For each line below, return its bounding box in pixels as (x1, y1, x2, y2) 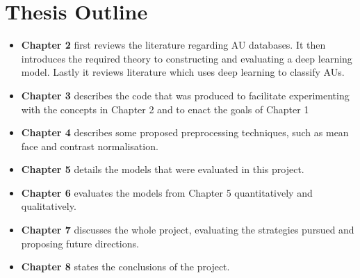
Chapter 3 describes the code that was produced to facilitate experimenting (21, 88, 350, 102)
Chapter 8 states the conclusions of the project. (21, 259, 230, 274)
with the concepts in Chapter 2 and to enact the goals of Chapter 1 (21, 101, 309, 116)
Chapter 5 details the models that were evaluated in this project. (21, 162, 304, 177)
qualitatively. (21, 199, 76, 213)
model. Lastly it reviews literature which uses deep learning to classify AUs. (21, 65, 345, 79)
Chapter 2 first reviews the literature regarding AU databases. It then (21, 38, 326, 52)
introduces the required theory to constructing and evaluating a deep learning (21, 51, 352, 65)
